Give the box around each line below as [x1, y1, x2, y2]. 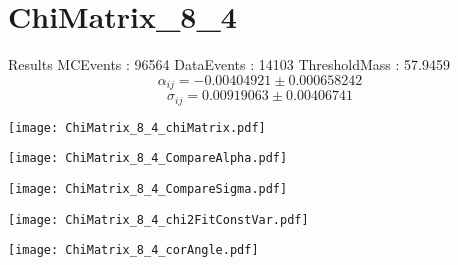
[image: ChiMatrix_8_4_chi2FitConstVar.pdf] [8, 212, 309, 227]
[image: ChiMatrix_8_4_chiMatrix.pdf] [8, 120, 266, 135]
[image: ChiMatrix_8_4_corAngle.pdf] [8, 243, 259, 258]
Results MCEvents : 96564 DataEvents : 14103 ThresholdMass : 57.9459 [8, 54, 450, 75]
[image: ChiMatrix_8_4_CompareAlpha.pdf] [8, 151, 288, 166]
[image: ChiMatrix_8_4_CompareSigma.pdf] [8, 181, 288, 196]
